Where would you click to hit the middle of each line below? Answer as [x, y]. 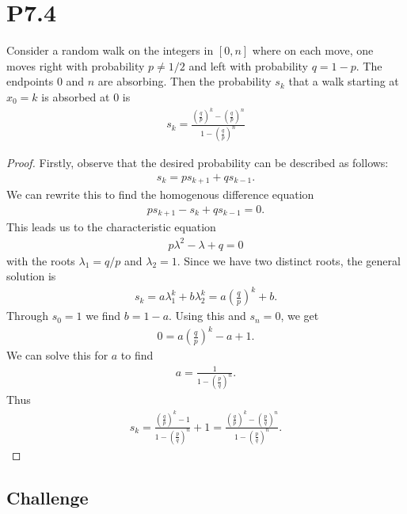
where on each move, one [313, 50]
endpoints [30, 81]
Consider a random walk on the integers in [110, 50]
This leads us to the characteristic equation [111, 227]
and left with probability [249, 65]
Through [27, 316]
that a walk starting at [344, 81]
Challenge [48, 497]
